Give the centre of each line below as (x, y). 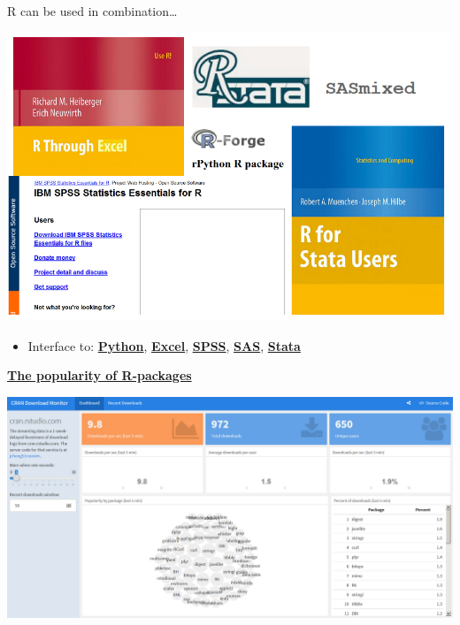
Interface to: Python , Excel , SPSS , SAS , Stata (164, 345)
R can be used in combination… (92, 11)
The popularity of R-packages (100, 375)
